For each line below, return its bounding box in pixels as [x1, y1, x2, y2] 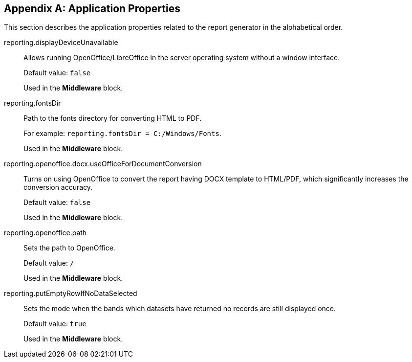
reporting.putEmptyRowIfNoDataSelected [4, 289, 137, 298]
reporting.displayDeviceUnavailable [4, 38, 118, 47]
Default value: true [23, 319, 87, 328]
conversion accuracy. [23, 183, 93, 192]
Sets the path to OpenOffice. [23, 244, 115, 252]
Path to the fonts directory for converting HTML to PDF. [23, 114, 202, 123]
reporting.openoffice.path [4, 228, 87, 237]
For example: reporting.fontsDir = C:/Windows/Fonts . [23, 129, 221, 138]
